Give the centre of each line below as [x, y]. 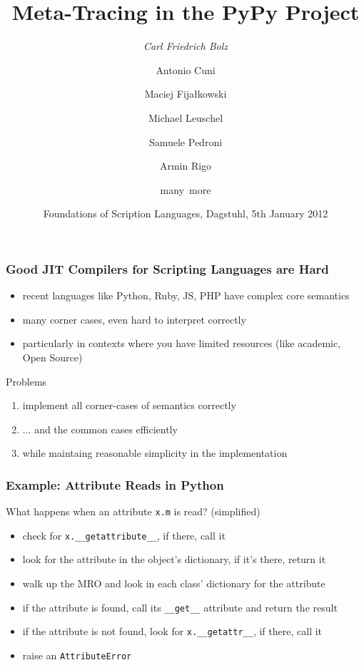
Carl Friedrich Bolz [186, 46]
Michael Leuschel [186, 117]
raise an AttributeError [77, 655]
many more [186, 189]
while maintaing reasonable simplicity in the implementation [155, 453]
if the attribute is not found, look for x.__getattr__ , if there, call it [172, 631]
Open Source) [52, 357]
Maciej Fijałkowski [186, 94]
